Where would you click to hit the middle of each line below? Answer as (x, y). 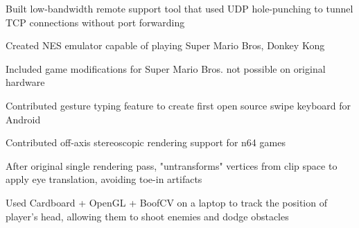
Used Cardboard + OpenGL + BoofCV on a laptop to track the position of (166, 202)
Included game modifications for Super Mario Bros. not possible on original (166, 68)
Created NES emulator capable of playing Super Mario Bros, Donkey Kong (165, 45)
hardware (25, 82)
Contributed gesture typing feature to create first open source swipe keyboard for (178, 105)
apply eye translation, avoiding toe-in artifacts (104, 179)
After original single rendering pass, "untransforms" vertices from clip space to (172, 165)
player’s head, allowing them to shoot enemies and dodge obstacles (147, 216)
